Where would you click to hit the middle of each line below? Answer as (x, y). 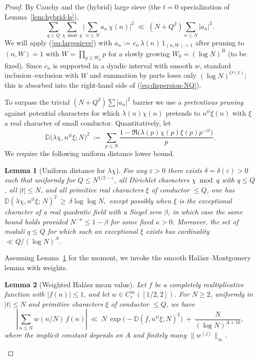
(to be (237, 53)
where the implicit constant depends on (64, 335)
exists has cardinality (178, 231)
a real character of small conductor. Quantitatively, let (88, 122)
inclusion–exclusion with (42, 75)
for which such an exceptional (93, 231)
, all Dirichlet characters (152, 180)
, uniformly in (232, 294)
